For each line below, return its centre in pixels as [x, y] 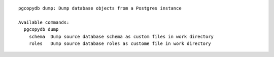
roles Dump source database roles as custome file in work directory [120, 43]
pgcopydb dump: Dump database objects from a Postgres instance [100, 8]
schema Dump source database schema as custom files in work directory [121, 36]
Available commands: [44, 22]
